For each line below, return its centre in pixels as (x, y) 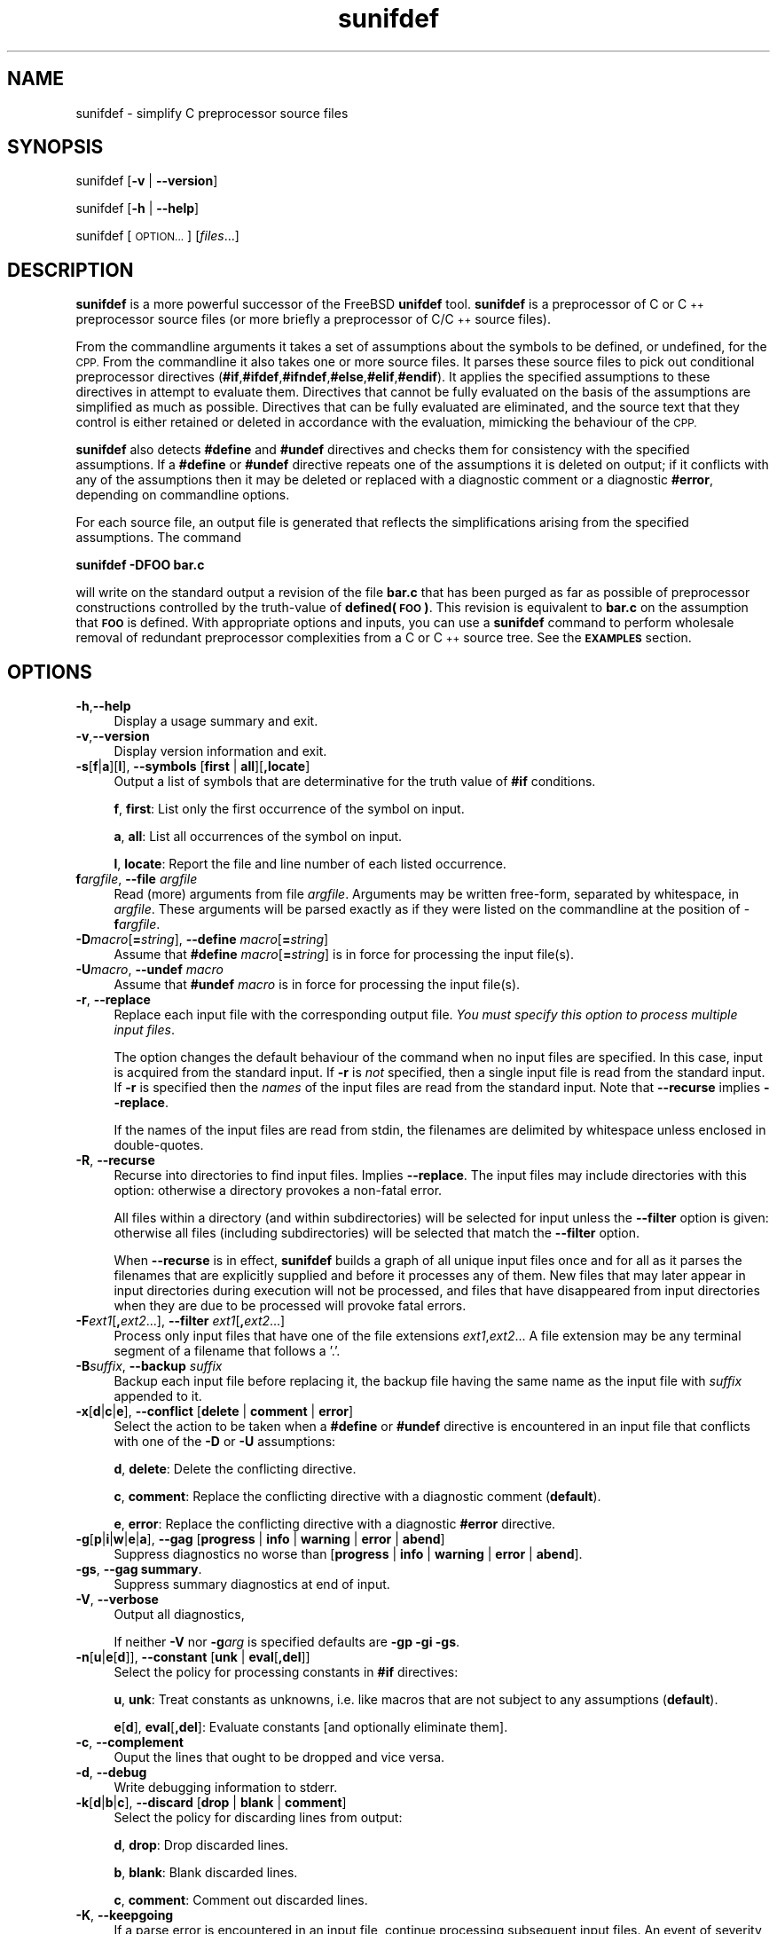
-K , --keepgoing (125, 1915)
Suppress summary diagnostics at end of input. (252, 1584)
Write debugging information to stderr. (226, 1788)
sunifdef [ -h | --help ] (137, 208)
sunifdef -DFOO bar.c (140, 565)
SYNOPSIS (55, 147)
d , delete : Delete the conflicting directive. (235, 1469)
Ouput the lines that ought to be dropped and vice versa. (279, 1757)
